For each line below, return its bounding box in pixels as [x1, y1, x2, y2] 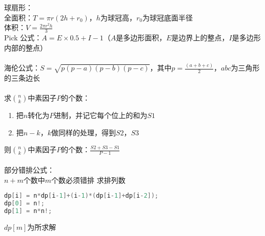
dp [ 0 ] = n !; [4, 199, 45, 207]
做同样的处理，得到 [51, 127, 116, 137]
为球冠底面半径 [142, 12, 193, 22]
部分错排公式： [4, 164, 54, 175]
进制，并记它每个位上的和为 [54, 110, 148, 121]
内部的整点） [4, 42, 47, 53]
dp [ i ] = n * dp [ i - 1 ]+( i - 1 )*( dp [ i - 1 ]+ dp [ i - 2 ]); [4, 192, 159, 200]
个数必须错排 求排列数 [51, 174, 126, 185]
